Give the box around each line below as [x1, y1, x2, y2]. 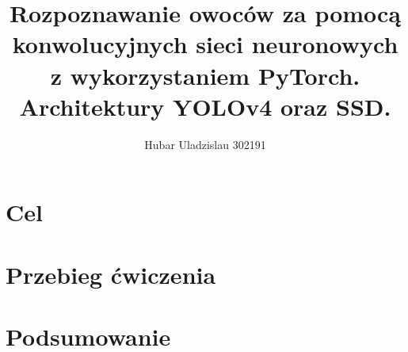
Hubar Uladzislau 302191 [144, 136, 266, 152]
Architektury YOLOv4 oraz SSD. [19, 90, 391, 122]
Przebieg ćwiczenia [6, 258, 216, 290]
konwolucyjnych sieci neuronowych [12, 28, 398, 60]
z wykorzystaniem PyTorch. [50, 59, 360, 91]
